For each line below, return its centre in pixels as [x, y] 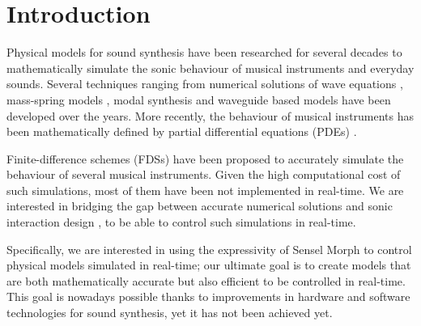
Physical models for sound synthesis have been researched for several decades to [204, 52]
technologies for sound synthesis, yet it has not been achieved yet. [170, 313]
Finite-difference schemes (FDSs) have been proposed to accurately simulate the [205, 158]
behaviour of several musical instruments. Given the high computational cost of [204, 174]
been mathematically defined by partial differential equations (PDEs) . [182, 131]
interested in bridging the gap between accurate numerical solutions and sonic [200, 206]
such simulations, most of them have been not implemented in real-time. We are [205, 190]
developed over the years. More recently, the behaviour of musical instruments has [210, 115]
